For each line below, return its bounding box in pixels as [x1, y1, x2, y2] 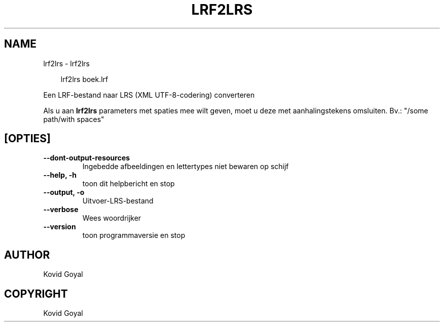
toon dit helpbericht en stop [82, 179, 175, 188]
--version [43, 222, 76, 231]
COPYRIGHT [4, 287, 68, 300]
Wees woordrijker [82, 214, 141, 223]
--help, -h [43, 171, 77, 180]
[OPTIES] [4, 132, 51, 145]
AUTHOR [4, 248, 50, 261]
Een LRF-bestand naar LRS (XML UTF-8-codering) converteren [43, 90, 255, 99]
